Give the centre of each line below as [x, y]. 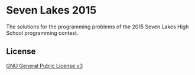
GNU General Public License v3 [45, 66]
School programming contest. [42, 32]
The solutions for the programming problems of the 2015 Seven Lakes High [97, 27]
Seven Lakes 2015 [51, 10]
